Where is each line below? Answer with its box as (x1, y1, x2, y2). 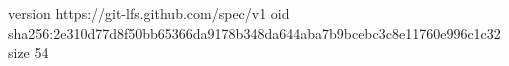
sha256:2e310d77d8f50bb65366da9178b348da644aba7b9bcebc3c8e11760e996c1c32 (8, 22, 501, 43)
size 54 (8, 42, 49, 63)
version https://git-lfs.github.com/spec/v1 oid (8, 3, 290, 23)
